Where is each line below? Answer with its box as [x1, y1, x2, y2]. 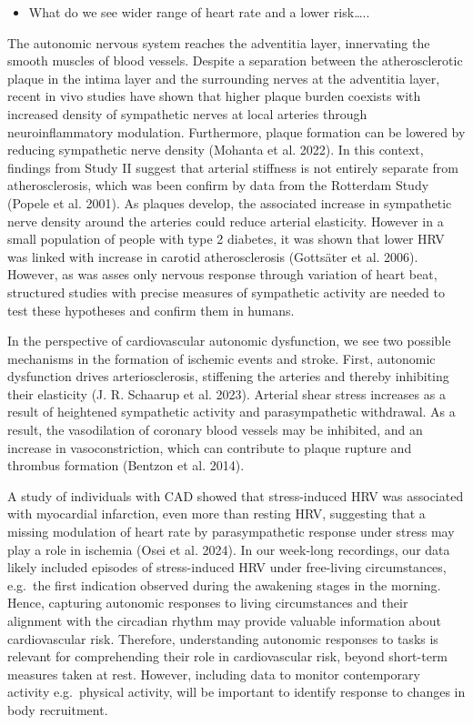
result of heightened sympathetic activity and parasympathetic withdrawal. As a [7, 402, 456, 421]
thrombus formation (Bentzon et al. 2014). [7, 456, 245, 475]
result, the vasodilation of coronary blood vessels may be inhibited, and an [7, 420, 423, 439]
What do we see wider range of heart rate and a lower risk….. [28, 3, 370, 21]
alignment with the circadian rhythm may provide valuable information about [7, 611, 441, 629]
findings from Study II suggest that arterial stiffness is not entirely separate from [7, 157, 458, 176]
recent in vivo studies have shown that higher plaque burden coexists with [7, 86, 421, 106]
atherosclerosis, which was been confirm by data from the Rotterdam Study [7, 176, 429, 195]
